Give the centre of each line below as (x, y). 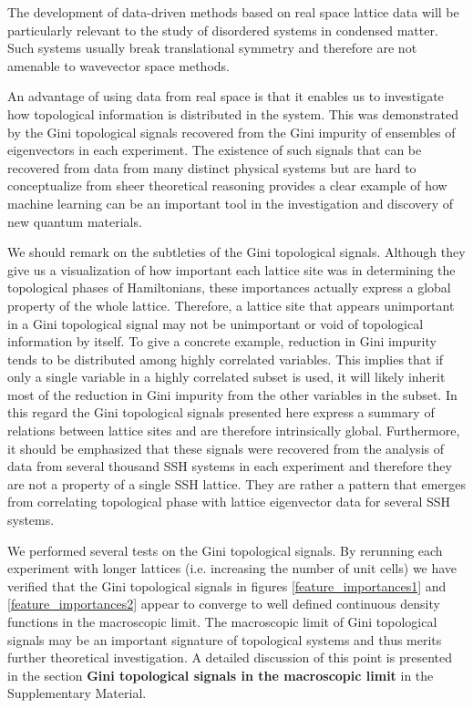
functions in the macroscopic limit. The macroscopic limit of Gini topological (222, 621)
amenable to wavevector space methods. (118, 65)
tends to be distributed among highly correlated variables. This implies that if (226, 359)
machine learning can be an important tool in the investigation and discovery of (231, 203)
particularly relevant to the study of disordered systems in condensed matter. (223, 30)
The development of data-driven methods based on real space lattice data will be (233, 12)
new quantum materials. (75, 221)
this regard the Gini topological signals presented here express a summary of (221, 412)
